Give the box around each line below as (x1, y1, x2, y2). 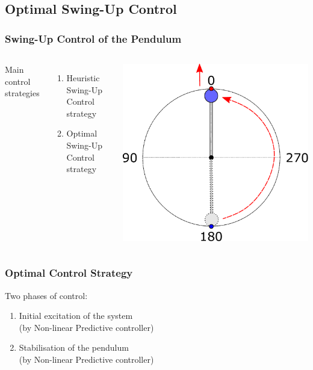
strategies (5, 87, 40, 99)
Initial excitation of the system (19, 309, 133, 322)
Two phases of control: (5, 289, 88, 301)
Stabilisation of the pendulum (19, 341, 129, 354)
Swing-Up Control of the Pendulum (5, 31, 182, 46)
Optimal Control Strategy (5, 265, 133, 280)
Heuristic (66, 72, 100, 84)
